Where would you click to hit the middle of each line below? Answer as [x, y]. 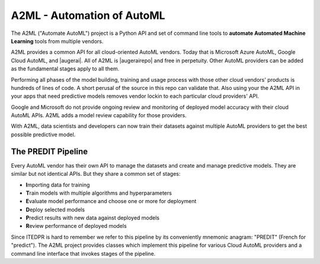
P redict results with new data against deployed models [93, 218]
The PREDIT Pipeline [49, 151]
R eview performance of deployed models [76, 226]
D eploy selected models [55, 210]
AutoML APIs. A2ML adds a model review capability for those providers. [99, 115]
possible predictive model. [43, 134]
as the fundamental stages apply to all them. [65, 69]
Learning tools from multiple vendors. [57, 41]
